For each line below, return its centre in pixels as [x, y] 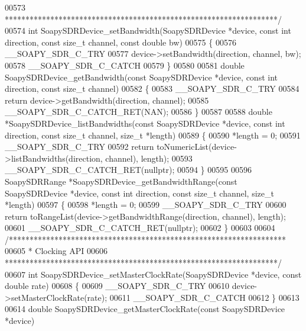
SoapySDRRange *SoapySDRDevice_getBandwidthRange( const [121, 181]
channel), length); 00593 [149, 158]
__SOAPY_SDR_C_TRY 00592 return [79, 147]
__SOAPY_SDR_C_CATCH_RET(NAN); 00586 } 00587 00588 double [139, 112]
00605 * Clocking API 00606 [56, 251]
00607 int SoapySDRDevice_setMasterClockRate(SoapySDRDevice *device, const [153, 274]
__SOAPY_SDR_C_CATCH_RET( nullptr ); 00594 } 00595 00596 [128, 170]
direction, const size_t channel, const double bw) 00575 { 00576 [121, 42]
